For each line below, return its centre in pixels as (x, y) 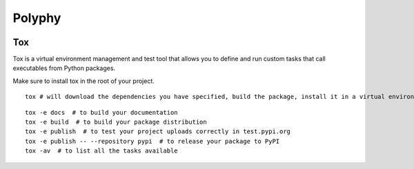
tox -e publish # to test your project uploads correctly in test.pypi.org (158, 132)
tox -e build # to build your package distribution (116, 122)
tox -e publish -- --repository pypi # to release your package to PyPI (152, 141)
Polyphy (37, 18)
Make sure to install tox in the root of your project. (84, 81)
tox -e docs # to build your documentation (102, 112)
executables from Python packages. (64, 68)
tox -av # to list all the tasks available (102, 151)
